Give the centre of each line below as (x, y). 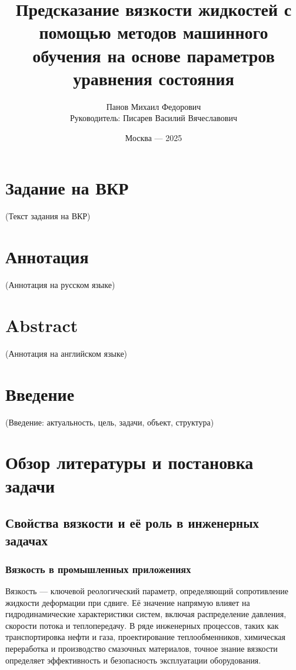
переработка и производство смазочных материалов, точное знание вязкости (142, 649)
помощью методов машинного (154, 32)
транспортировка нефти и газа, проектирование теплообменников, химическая (145, 637)
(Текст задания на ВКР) (48, 216)
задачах (27, 540)
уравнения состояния (154, 78)
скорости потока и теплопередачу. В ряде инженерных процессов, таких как (142, 625)
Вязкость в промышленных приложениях (98, 569)
